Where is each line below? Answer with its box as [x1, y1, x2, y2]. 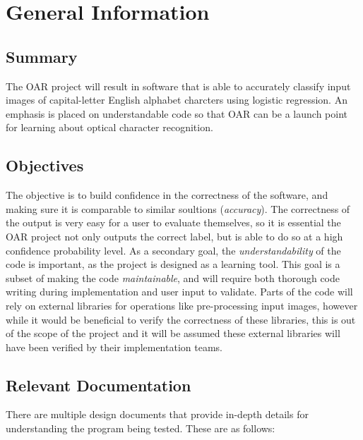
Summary [6, 45, 78, 67]
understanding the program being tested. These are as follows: [6, 421, 275, 436]
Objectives [6, 154, 84, 176]
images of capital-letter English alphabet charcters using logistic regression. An [6, 92, 347, 107]
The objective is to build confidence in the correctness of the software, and [6, 188, 328, 202]
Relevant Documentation [6, 374, 191, 396]
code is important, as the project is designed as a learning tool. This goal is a [6, 257, 340, 271]
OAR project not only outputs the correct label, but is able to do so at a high [6, 228, 343, 243]
